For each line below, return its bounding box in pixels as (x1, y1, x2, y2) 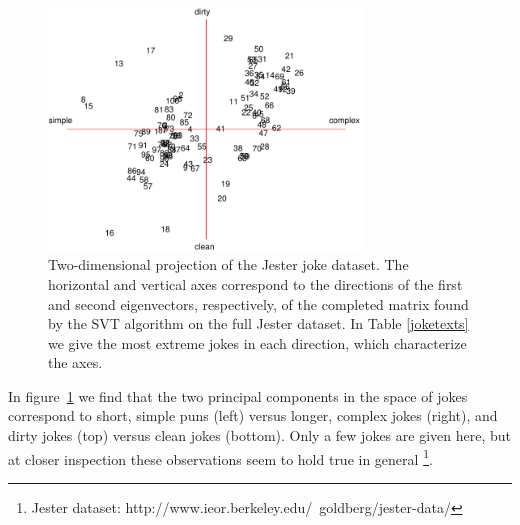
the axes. (48, 352, 103, 373)
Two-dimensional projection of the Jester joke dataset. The (48, 254, 409, 275)
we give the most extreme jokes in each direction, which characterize (48, 332, 467, 353)
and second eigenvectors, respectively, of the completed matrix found (48, 293, 469, 314)
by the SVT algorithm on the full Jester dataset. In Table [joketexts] (48, 313, 469, 334)
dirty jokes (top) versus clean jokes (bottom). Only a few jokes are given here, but (8, 425, 511, 446)
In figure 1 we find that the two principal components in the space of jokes (8, 385, 468, 406)
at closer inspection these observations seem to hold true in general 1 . (8, 445, 433, 469)
